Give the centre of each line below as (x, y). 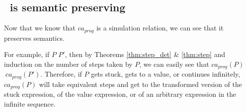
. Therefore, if (61, 74)
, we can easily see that (174, 64)
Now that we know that (40, 28)
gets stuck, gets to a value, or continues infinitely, (165, 74)
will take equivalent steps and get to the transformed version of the (141, 84)
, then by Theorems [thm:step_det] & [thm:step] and (145, 54)
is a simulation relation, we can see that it (160, 28)
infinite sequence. (30, 103)
